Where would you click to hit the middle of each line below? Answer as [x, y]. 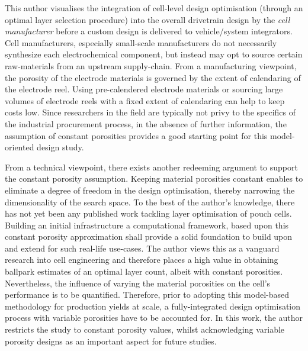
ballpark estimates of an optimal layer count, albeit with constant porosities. [144, 271]
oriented [20, 147]
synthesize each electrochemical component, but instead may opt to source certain [154, 54]
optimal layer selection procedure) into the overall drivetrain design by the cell [147, 19]
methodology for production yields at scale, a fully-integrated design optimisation [153, 306]
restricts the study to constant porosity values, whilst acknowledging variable [145, 329]
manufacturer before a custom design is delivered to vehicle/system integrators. [149, 31]
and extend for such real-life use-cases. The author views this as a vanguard [142, 248]
